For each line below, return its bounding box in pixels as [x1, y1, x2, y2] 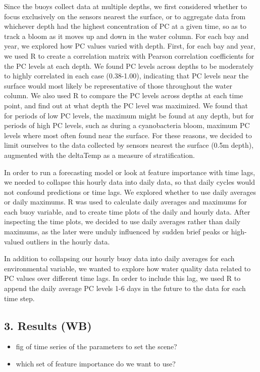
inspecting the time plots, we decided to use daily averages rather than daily [4, 216, 241, 227]
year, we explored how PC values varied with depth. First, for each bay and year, [4, 40, 255, 51]
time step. [4, 293, 35, 303]
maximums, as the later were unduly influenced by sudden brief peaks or [4, 226, 229, 237]
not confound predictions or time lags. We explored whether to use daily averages [4, 186, 256, 197]
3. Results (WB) [4, 317, 92, 333]
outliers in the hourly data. [26, 236, 110, 246]
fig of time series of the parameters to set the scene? [16, 341, 177, 352]
